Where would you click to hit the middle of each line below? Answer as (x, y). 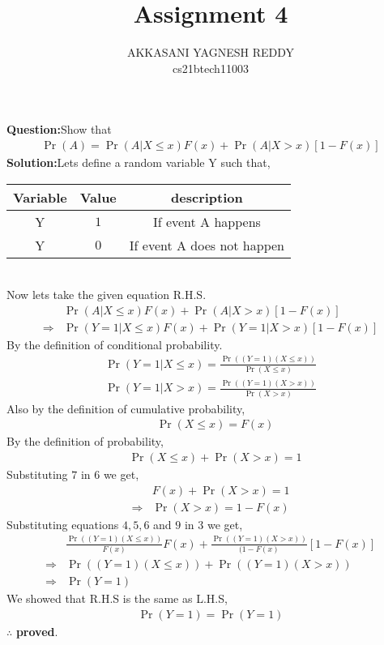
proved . (37, 631)
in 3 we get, (213, 524)
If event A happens (207, 221)
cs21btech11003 (211, 68)
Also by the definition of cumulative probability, (126, 408)
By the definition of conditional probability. (115, 344)
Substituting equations (63, 524)
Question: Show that (59, 129)
